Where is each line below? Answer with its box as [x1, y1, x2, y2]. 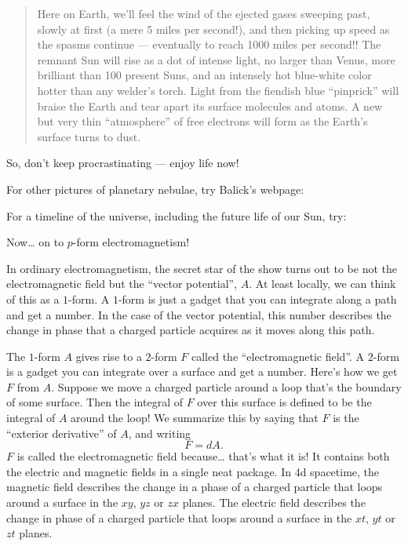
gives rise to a [75, 348, 142, 364]
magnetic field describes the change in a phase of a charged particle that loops [6, 479, 383, 495]
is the [333, 409, 359, 426]
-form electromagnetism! [72, 234, 190, 250]
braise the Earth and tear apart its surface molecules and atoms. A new [37, 97, 383, 114]
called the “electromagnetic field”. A [191, 348, 365, 364]
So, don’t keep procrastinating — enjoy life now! [6, 155, 239, 171]
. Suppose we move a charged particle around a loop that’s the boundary [51, 378, 402, 395]
